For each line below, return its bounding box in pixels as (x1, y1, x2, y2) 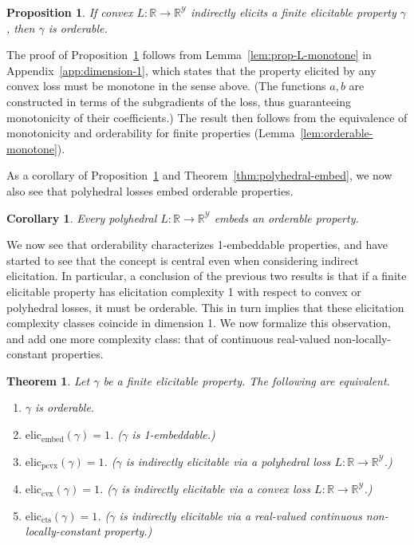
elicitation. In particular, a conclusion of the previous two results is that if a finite (6, 267, 407, 284)
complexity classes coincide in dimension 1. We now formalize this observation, (6, 314, 391, 331)
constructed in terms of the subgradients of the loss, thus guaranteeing (6, 93, 351, 109)
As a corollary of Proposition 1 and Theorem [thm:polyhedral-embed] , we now (6, 167, 392, 184)
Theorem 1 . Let (6, 372, 90, 389)
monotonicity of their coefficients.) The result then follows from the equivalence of (6, 109, 408, 125)
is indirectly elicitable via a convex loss (121, 480, 311, 497)
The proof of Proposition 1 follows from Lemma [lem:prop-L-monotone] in (6, 46, 372, 63)
